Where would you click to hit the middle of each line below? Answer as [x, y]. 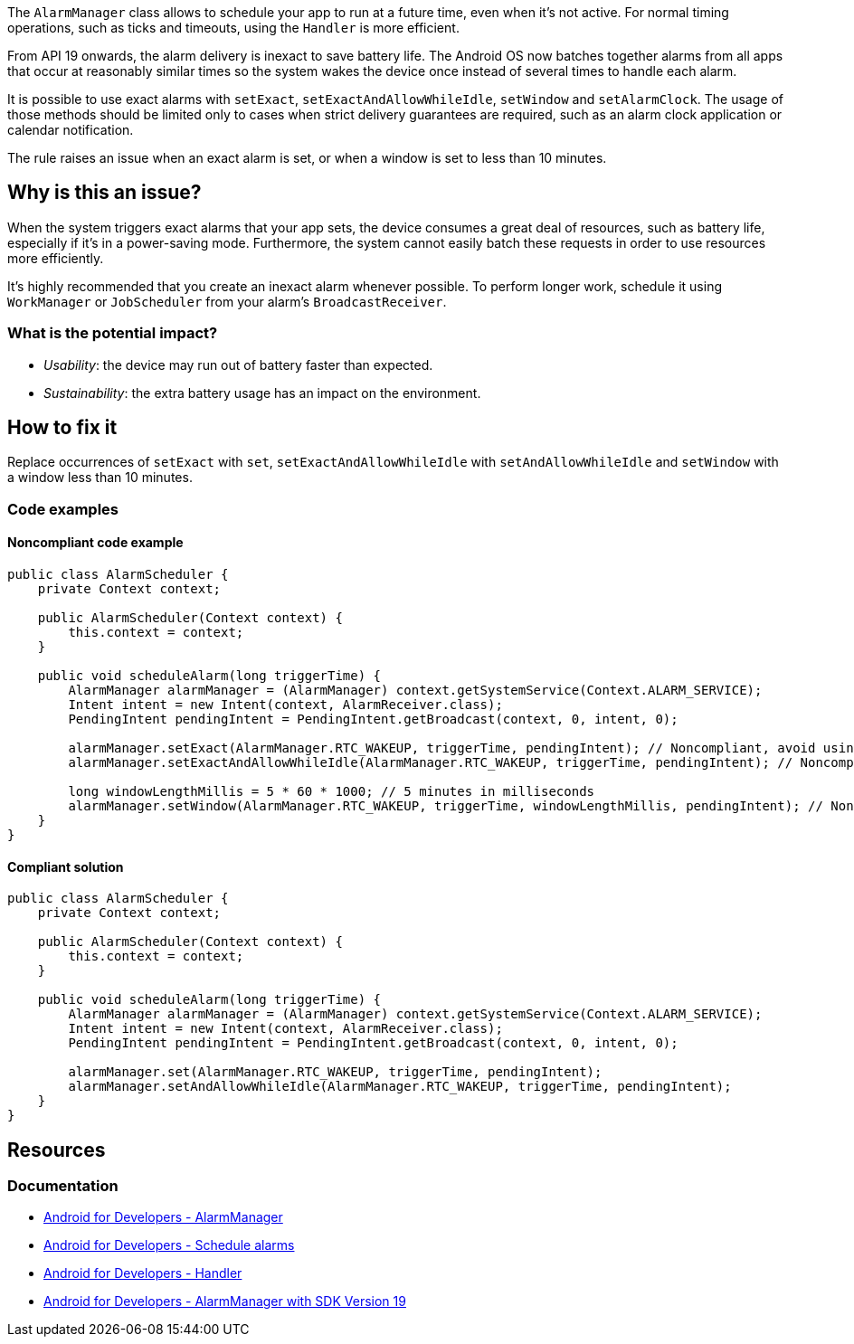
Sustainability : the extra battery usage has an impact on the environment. [262, 393]
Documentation [63, 1186]
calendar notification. [71, 130]
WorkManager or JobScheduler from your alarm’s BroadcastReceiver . [227, 301]
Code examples [63, 509]
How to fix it [62, 428]
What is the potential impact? [113, 333]
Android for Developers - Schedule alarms [169, 1245]
